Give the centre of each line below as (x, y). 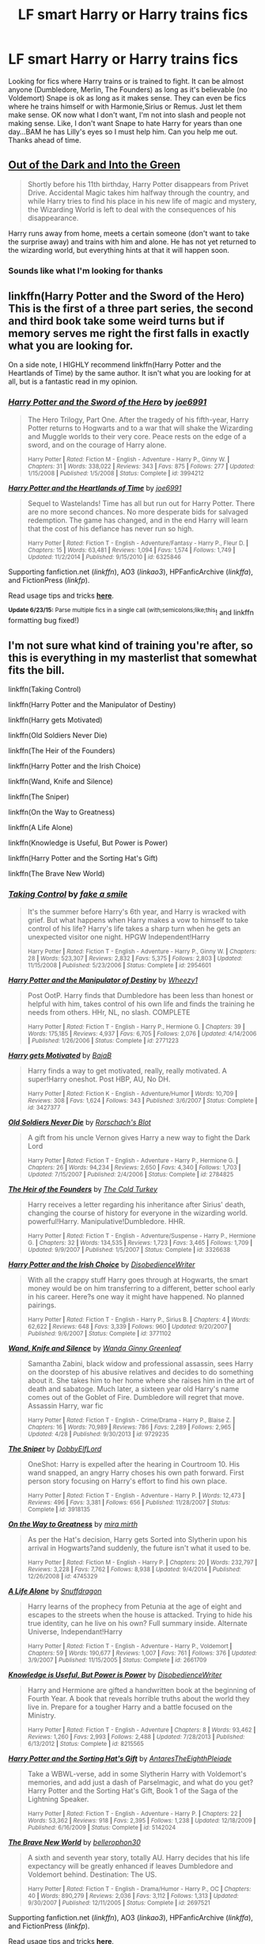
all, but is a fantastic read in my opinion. (73, 381)
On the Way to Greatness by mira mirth (73, 1524)
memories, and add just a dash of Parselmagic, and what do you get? (140, 1782)
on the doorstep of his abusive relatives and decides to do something (140, 1372)
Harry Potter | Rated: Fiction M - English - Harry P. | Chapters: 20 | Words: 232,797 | (142, 1562)
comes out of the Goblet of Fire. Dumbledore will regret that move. (136, 1397)
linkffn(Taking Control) (45, 689)
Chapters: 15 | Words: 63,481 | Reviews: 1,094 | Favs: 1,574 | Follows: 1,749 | (131, 550)
